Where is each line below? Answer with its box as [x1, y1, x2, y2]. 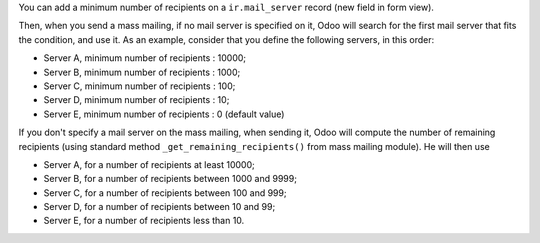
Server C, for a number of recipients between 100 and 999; [43, 186, 287, 199]
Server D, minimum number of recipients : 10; [43, 94, 230, 106]
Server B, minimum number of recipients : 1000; [43, 66, 241, 78]
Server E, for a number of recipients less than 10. [43, 215, 245, 227]
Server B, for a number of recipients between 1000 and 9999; [43, 173, 297, 185]
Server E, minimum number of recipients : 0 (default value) [43, 108, 285, 120]
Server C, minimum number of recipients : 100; [43, 80, 236, 92]
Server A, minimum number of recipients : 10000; [43, 52, 247, 64]
